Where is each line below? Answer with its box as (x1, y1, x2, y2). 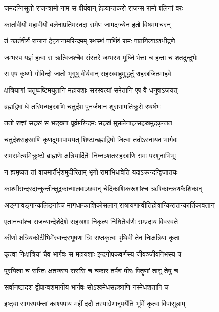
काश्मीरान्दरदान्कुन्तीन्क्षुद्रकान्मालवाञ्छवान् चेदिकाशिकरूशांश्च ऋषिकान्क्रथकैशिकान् (4, 183, 202, 193)
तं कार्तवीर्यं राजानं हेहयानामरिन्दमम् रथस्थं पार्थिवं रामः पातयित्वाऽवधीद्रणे (4, 36, 175, 46)
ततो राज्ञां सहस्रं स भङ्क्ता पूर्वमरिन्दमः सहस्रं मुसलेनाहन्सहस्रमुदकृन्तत (4, 118, 172, 128)
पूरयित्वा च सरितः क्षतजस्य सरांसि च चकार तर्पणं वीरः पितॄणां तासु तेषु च (4, 265, 178, 275)
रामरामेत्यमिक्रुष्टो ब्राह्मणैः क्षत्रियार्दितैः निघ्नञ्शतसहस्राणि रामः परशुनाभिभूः (4, 150, 176, 161)
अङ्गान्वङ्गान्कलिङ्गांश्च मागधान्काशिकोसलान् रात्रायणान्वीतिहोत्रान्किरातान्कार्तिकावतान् (4, 200, 215, 210)
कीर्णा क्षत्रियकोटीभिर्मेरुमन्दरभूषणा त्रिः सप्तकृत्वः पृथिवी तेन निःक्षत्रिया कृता (4, 232, 179, 243)
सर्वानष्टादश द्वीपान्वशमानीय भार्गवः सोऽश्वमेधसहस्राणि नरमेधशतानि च (4, 282, 169, 292)
